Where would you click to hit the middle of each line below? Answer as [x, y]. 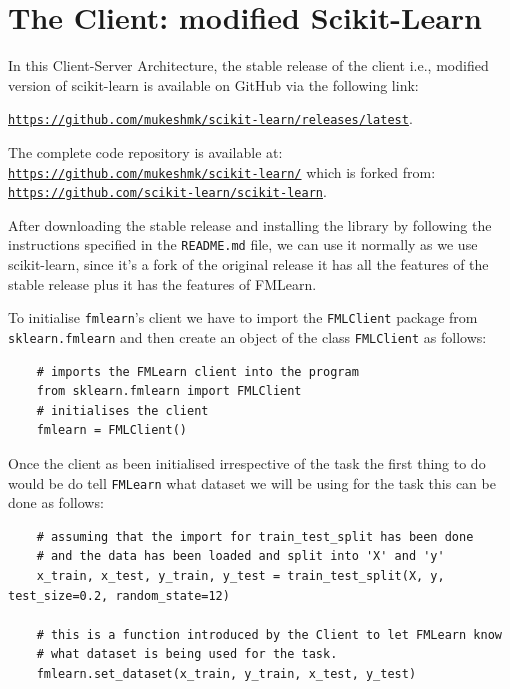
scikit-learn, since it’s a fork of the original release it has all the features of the [248, 264]
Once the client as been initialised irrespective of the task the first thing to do [247, 463]
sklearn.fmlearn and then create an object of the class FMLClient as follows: [247, 336]
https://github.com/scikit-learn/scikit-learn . [167, 191]
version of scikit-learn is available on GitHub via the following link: [213, 84]
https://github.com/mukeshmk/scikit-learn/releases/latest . [210, 118]
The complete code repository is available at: [145, 151]
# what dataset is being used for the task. [187, 654]
